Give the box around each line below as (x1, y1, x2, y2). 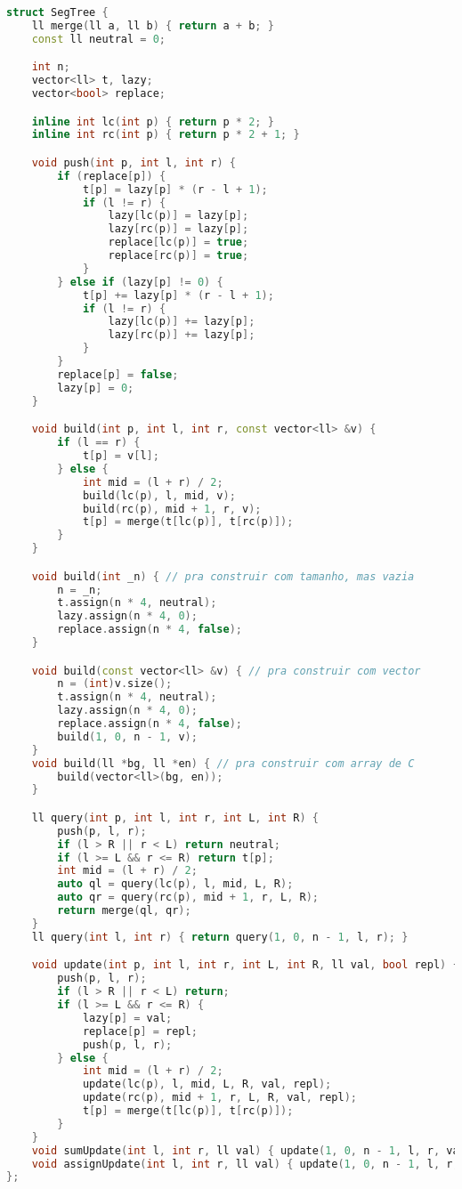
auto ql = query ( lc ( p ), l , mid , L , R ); (57, 878, 294, 891)
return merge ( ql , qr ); (57, 904, 191, 918)
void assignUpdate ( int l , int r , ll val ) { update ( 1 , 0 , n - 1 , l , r (31, 1157, 453, 1170)
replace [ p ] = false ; (57, 368, 179, 381)
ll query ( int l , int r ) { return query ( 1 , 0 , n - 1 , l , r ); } (31, 930, 409, 943)
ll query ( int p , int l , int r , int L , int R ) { (31, 811, 320, 824)
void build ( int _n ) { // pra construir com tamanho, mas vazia (31, 570, 415, 583)
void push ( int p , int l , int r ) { (31, 156, 236, 169)
